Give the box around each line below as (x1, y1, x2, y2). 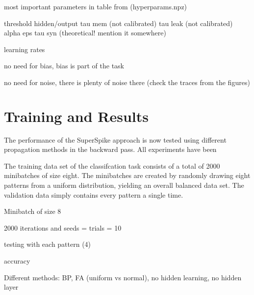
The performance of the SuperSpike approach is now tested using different (4, 134, 227, 145)
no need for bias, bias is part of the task (4, 60, 124, 71)
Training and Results (4, 106, 149, 126)
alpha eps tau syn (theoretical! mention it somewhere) (4, 28, 166, 38)
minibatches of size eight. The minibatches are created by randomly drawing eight (4, 170, 251, 180)
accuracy (4, 256, 30, 266)
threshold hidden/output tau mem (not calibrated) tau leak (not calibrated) (4, 18, 233, 28)
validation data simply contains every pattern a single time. (4, 189, 183, 200)
